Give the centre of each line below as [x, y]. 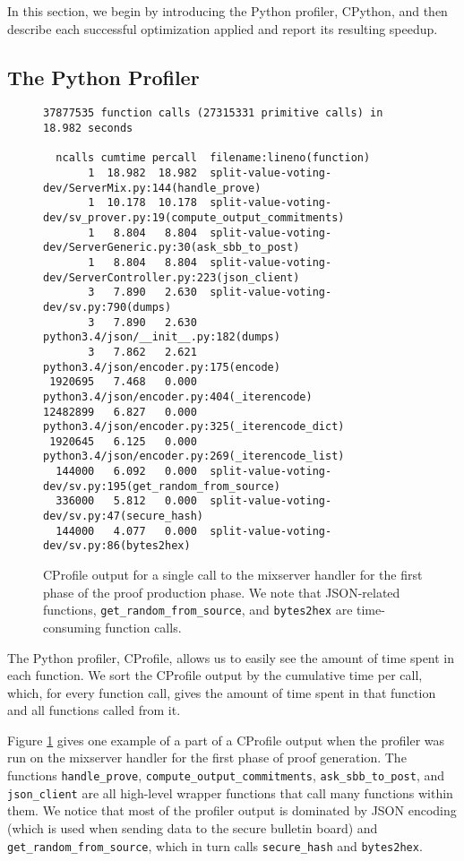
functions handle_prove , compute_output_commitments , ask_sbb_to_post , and [226, 775]
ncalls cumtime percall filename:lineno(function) [213, 158]
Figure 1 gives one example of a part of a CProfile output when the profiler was [226, 740]
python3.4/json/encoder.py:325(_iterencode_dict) [194, 427]
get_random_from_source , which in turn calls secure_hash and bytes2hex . [215, 845]
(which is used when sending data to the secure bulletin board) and [193, 827]
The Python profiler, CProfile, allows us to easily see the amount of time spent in [231, 657]
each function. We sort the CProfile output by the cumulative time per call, [215, 675]
